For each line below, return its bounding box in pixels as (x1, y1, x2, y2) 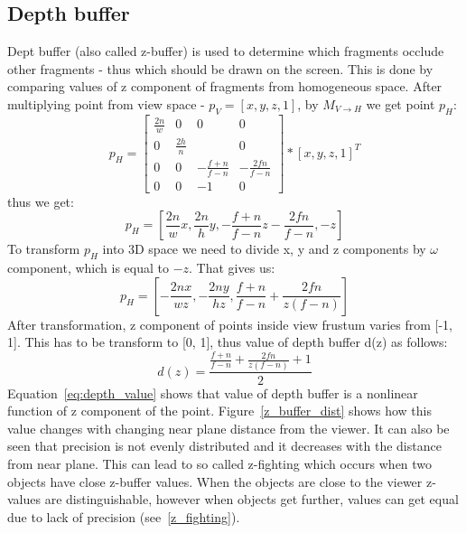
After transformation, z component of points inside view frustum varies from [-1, (7, 314, 452, 333)
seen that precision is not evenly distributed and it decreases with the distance (7, 436, 442, 455)
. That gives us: (189, 258, 275, 277)
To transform (7, 239, 80, 258)
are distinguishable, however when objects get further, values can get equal (44, 490, 459, 509)
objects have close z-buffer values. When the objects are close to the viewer (7, 472, 423, 491)
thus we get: (7, 192, 74, 210)
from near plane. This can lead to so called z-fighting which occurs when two (7, 454, 433, 472)
